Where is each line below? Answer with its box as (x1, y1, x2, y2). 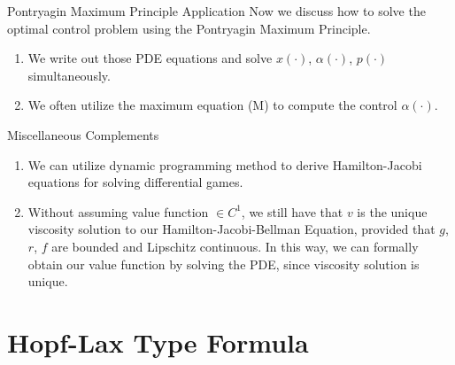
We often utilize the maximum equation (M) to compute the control (27, 96, 397, 114)
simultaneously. (27, 66, 111, 84)
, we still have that (241, 202, 343, 221)
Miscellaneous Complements (7, 125, 159, 144)
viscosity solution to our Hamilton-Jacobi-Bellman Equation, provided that (27, 220, 436, 238)
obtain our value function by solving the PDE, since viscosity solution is (27, 254, 420, 273)
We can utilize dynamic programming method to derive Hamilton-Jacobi (27, 155, 422, 174)
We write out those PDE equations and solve (27, 49, 273, 67)
